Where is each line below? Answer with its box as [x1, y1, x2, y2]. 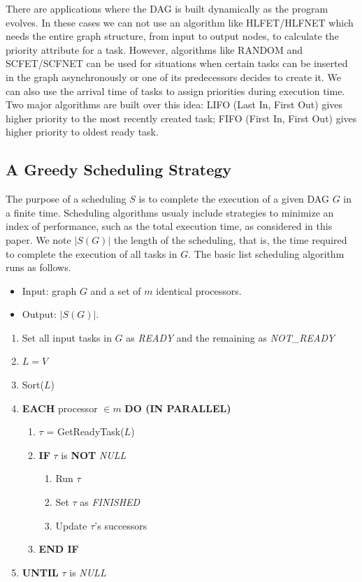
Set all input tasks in [22, 330, 112, 344]
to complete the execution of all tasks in [6, 246, 178, 261]
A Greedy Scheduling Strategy [6, 159, 232, 180]
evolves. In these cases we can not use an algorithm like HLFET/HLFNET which [6, 15, 354, 29]
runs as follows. [6, 260, 71, 275]
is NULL [69, 565, 106, 579]
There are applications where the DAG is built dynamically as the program [6, 1, 328, 15]
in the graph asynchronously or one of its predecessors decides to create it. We [6, 69, 341, 84]
